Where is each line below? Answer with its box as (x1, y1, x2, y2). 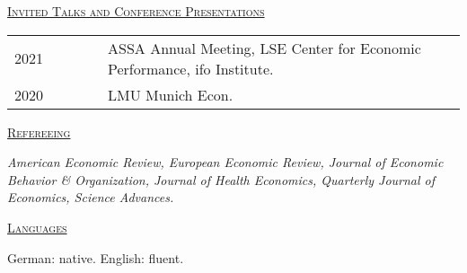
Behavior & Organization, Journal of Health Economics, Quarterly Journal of (7, 170, 436, 189)
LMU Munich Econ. (108, 84, 233, 105)
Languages (7, 217, 67, 236)
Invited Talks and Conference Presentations (7, 2, 265, 20)
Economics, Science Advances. (7, 188, 174, 207)
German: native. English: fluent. (7, 248, 184, 267)
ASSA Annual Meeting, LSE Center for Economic (108, 37, 421, 58)
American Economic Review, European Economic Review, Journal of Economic (7, 153, 444, 172)
